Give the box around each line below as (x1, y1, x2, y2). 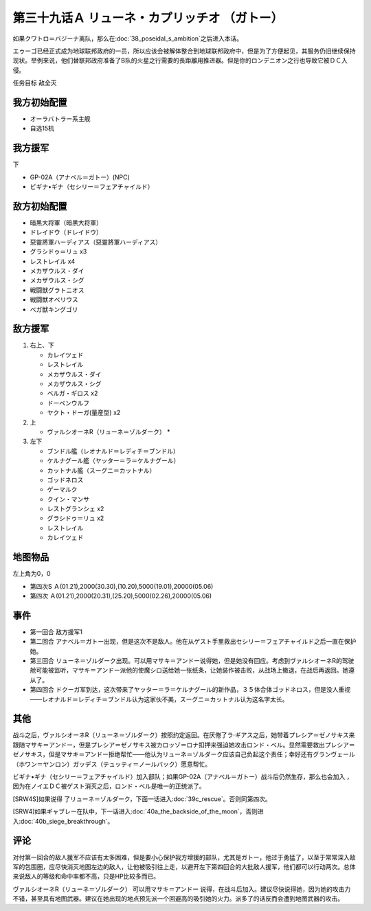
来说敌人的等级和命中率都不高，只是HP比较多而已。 (12, 873, 160, 881)
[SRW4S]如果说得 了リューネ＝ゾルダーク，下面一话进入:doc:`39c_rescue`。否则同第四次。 (12, 794, 271, 803)
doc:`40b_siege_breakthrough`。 (21, 817, 114, 825)
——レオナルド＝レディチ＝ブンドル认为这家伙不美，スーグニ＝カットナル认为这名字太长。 (30, 695, 289, 704)
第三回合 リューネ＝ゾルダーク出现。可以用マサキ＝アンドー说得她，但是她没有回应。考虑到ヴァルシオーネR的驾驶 (30, 657, 355, 664)
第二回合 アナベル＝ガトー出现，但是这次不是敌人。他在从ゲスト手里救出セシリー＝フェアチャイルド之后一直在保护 (30, 638, 357, 646)
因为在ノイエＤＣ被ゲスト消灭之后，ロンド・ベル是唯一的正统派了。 (12, 782, 205, 790)
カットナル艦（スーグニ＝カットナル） (47, 466, 156, 474)
